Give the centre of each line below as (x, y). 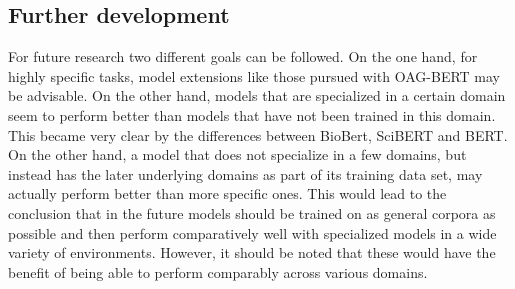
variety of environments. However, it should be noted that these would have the (252, 252)
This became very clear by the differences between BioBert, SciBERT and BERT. (258, 134)
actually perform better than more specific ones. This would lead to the (227, 193)
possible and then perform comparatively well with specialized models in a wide (252, 232)
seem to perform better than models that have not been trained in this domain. (252, 114)
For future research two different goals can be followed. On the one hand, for (243, 56)
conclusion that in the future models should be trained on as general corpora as (252, 212)
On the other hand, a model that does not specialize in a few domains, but (237, 154)
